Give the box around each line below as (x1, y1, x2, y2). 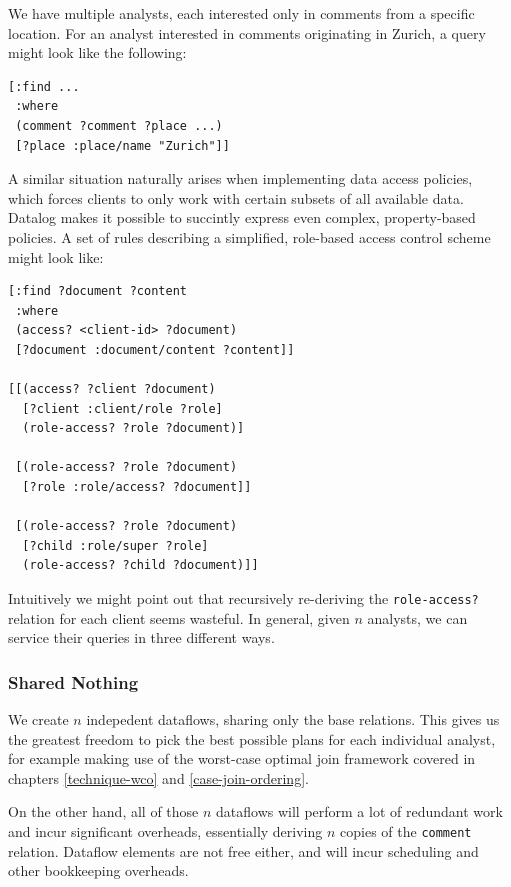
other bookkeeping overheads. (8, 860, 189, 881)
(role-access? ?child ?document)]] (22, 558, 259, 573)
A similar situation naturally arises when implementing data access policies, (8, 168, 473, 189)
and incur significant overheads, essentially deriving (8, 821, 323, 842)
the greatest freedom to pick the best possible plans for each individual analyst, (8, 728, 496, 749)
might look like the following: (8, 42, 187, 63)
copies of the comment (340, 821, 472, 842)
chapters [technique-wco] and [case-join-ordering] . (8, 767, 309, 788)
